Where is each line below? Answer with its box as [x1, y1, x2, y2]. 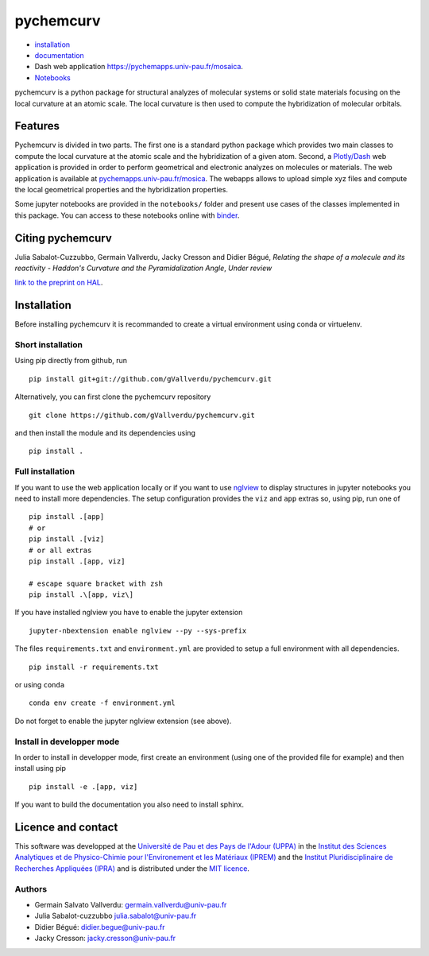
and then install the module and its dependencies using [14, 428, 196, 438]
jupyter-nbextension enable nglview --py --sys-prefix [29, 626, 247, 635]
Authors [14, 883, 48, 894]
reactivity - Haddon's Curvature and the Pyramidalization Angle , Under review [14, 263, 272, 273]
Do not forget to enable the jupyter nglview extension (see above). [14, 716, 232, 726]
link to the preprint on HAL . [14, 278, 103, 288]
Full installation [14, 466, 75, 477]
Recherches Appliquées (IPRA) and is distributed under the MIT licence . [14, 863, 250, 873]
